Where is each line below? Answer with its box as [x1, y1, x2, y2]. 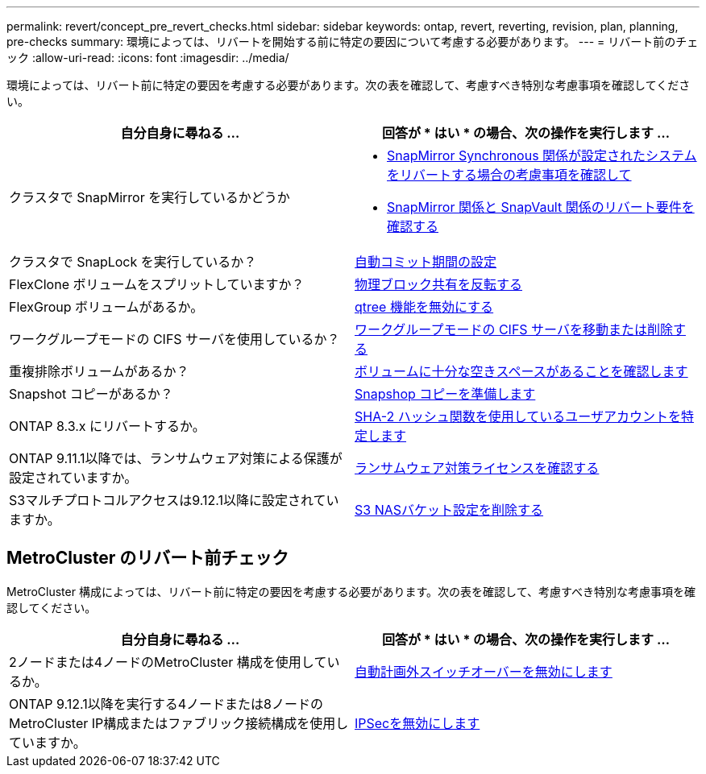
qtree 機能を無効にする [355, 299, 494, 315]
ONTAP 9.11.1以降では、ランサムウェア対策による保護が [9, 450, 343, 466]
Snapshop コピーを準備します [355, 386, 536, 402]
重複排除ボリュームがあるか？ [9, 363, 189, 379]
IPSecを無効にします [355, 714, 480, 731]
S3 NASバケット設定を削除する [355, 502, 544, 518]
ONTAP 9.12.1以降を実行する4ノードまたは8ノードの [9, 695, 323, 712]
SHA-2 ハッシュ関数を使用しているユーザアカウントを [355, 408, 681, 424]
